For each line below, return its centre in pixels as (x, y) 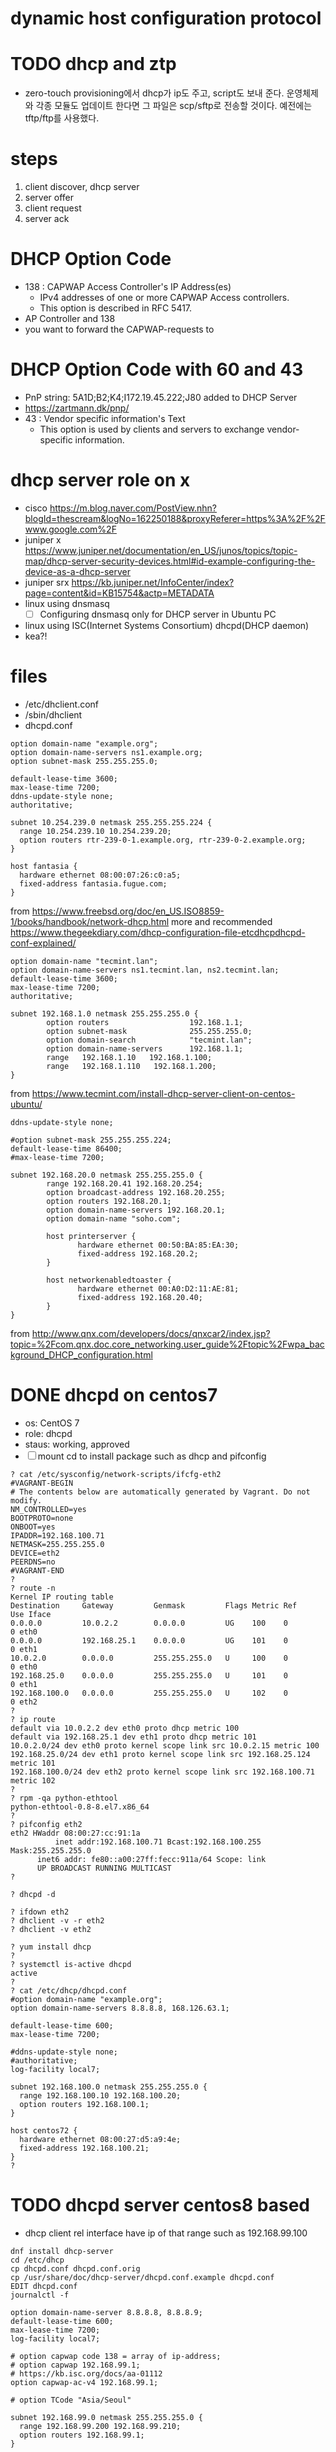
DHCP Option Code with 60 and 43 (157, 369)
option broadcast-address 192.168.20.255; (136, 1192)
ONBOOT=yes (33, 1527)
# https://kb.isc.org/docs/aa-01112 (86, 2373)
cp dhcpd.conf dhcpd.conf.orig (75, 2268)
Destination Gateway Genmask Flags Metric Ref (154, 1605)
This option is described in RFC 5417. (116, 308)
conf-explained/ (43, 943)
